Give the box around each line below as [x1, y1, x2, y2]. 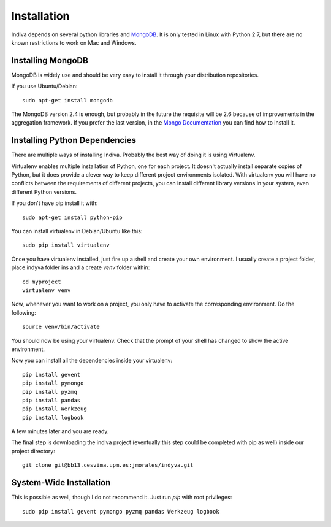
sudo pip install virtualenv [22, 242, 110, 248]
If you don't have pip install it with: [11, 199, 98, 207]
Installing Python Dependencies [11, 135, 137, 145]
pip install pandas [22, 396, 81, 404]
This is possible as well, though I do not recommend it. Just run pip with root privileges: [11, 494, 232, 501]
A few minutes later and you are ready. [11, 428, 109, 435]
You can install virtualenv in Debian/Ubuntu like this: [11, 228, 143, 235]
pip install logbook [22, 414, 84, 421]
